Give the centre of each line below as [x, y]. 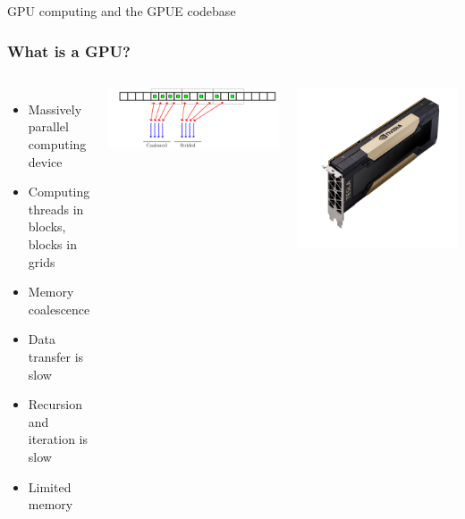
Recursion [55, 404]
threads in [56, 209]
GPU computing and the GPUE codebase [122, 11]
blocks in [52, 243]
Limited [50, 486]
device [45, 161]
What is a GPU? [69, 50]
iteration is [58, 439]
